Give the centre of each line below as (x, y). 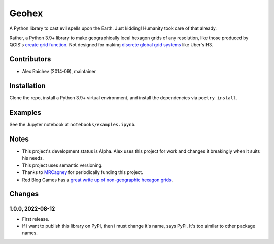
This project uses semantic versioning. (62, 165)
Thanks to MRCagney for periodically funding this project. (82, 172)
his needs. (33, 158)
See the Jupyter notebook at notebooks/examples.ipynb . (73, 125)
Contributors (30, 59)
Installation (27, 86)
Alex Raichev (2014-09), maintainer (59, 72)
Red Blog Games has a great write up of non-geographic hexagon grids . (97, 180)
